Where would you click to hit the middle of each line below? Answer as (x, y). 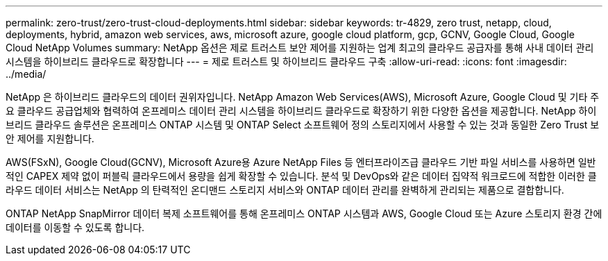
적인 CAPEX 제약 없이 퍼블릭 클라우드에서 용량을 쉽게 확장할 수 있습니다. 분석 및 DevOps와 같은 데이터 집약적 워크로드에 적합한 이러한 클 (301, 176)
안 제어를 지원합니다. (50, 138)
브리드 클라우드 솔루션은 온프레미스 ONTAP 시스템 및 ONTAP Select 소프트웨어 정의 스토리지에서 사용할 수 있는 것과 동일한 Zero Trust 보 (303, 125)
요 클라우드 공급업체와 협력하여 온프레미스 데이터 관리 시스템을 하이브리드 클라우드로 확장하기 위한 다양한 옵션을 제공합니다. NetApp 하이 (301, 111)
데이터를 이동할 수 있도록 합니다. (75, 227)
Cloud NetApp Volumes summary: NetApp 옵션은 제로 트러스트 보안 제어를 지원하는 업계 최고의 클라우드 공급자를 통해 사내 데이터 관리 (300, 48)
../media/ (26, 74)
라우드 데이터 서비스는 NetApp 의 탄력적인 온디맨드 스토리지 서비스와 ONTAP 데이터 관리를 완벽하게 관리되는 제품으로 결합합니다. (285, 190)
